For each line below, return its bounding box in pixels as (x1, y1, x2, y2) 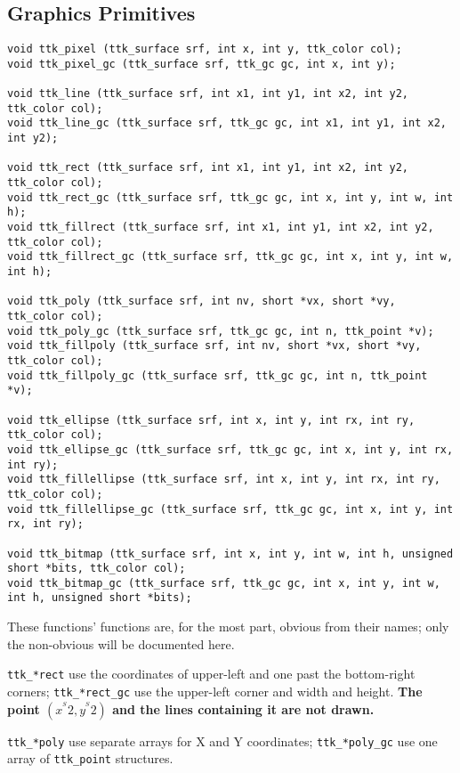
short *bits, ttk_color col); (7, 562, 186, 575)
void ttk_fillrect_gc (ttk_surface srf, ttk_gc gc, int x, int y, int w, (7, 250, 454, 264)
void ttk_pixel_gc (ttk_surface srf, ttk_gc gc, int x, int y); (7, 57, 396, 70)
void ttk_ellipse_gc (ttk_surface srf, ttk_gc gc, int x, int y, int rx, (7, 443, 454, 456)
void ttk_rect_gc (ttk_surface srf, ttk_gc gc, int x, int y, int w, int (7, 191, 454, 204)
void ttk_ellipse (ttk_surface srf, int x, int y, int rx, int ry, (7, 413, 416, 427)
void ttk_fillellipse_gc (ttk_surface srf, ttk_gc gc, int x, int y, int (7, 502, 454, 516)
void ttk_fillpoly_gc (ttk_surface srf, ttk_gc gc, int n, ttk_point (7, 369, 428, 382)
